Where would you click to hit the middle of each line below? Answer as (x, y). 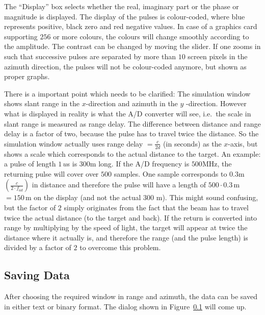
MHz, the (217, 164)
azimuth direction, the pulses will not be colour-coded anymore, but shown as (125, 66)
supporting (21, 36)
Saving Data (37, 275)
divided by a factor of (38, 247)
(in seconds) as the (192, 143)
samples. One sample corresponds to (170, 173)
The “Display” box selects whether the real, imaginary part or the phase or (122, 6)
